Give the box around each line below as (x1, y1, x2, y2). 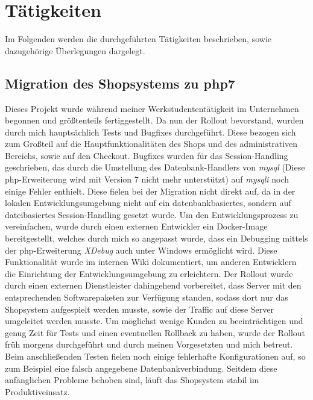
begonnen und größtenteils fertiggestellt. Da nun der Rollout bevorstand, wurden (5, 114, 304, 127)
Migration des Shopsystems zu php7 (5, 73, 235, 92)
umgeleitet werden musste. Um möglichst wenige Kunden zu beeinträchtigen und (5, 314, 303, 327)
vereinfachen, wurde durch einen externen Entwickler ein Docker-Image (5, 220, 268, 233)
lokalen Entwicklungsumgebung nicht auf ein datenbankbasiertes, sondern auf (5, 196, 291, 209)
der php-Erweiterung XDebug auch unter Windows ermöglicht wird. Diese (5, 243, 277, 256)
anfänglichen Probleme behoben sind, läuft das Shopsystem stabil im (5, 373, 259, 386)
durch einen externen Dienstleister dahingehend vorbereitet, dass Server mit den (5, 279, 302, 292)
